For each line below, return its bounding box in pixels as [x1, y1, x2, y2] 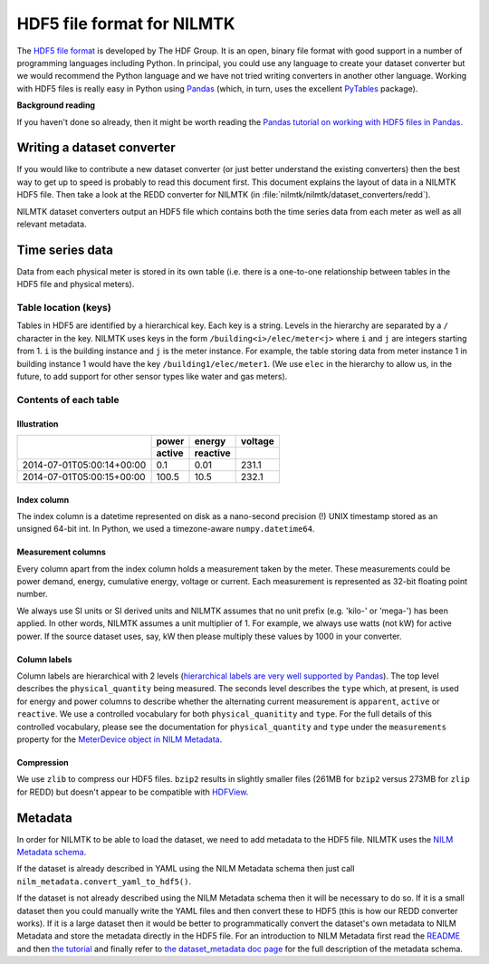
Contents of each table [16, 393, 120, 406]
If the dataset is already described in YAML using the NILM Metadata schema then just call [16, 863, 355, 874]
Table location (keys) [16, 302, 112, 314]
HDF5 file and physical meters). [16, 279, 135, 290]
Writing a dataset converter [16, 140, 176, 156]
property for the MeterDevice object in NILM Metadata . [16, 734, 223, 745]
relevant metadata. [16, 218, 87, 229]
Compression [16, 757, 70, 767]
